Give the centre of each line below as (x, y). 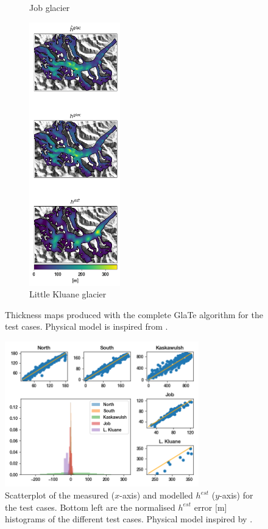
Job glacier (50, 7)
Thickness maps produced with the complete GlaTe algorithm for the (134, 314)
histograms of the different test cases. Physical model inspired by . (129, 519)
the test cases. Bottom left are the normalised (90, 507)
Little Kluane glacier (68, 294)
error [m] (210, 507)
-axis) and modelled (156, 495)
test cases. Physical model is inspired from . (86, 326)
